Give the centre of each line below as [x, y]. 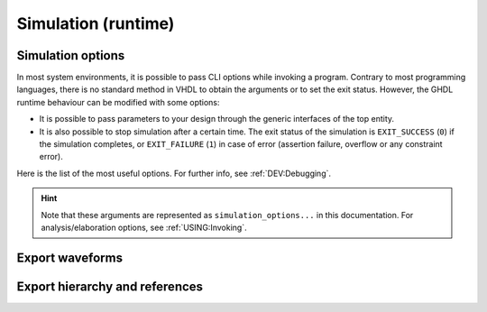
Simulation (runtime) [96, 23]
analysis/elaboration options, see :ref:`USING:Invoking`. [144, 227]
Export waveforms [70, 257]
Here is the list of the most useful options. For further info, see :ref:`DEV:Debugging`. [174, 173]
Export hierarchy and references [110, 286]
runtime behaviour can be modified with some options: [118, 102]
